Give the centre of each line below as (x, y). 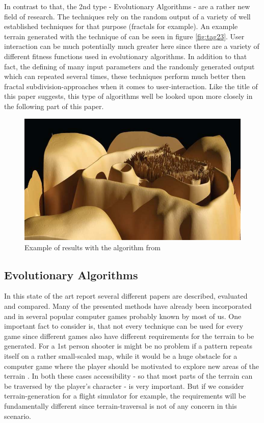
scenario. (18, 416)
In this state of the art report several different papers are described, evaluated (126, 296)
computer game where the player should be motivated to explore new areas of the (132, 366)
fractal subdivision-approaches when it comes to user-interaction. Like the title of (131, 86)
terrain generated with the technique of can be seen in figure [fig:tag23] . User (124, 36)
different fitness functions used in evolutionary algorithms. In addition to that (126, 56)
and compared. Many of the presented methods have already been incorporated (128, 306)
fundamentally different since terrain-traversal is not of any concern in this (121, 405)
